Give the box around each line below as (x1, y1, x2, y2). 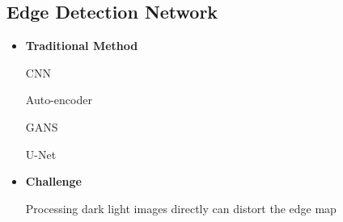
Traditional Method (25, 37, 138, 54)
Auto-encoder (25, 91, 92, 108)
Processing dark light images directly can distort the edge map (25, 199, 337, 216)
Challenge (25, 173, 82, 190)
